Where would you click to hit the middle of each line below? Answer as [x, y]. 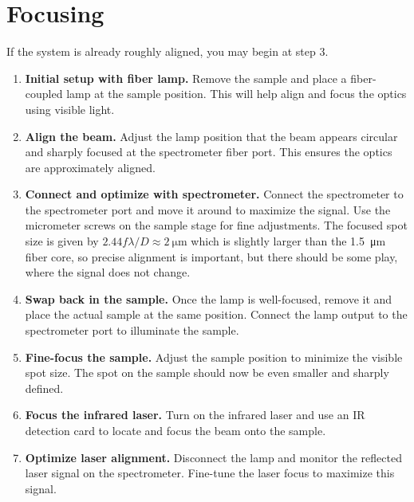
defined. [44, 388]
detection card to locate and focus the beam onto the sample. [175, 430]
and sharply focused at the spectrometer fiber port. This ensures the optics [209, 152]
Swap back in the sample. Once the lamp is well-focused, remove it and [209, 298]
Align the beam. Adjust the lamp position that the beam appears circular [211, 136]
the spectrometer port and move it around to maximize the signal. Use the [208, 209]
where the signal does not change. [108, 272]
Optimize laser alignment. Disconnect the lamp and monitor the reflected [213, 457]
